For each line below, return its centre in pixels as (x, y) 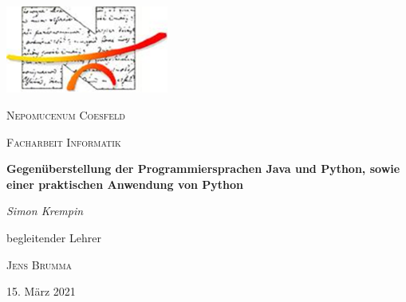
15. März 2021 (41, 291)
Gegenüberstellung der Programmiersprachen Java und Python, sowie (203, 169)
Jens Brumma (39, 264)
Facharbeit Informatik (64, 141)
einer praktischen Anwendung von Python (125, 184)
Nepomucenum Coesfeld (66, 114)
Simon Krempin (45, 211)
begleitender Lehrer (54, 237)
